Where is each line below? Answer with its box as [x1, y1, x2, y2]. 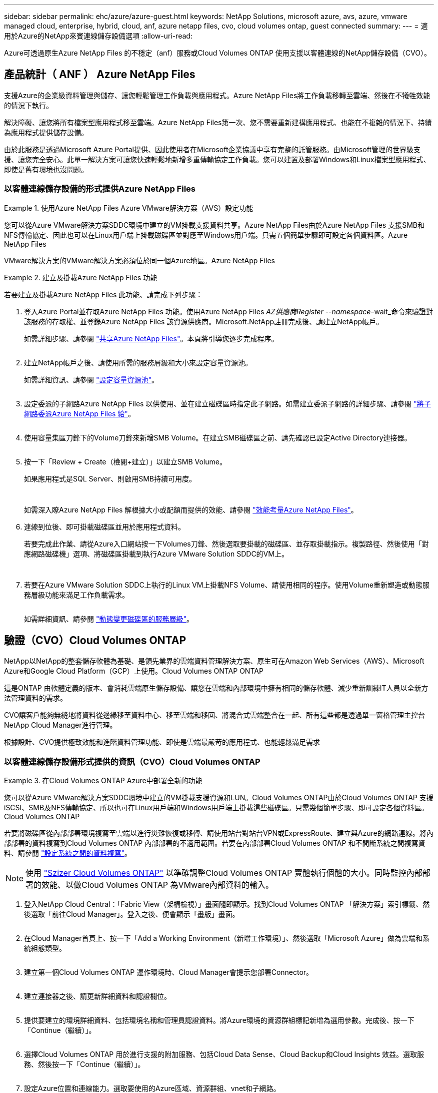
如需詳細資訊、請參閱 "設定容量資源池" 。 [24, 375, 158, 384]
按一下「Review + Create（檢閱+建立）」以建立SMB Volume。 [24, 457, 226, 466]
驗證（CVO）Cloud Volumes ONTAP [4, 634, 186, 647]
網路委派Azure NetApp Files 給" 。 [24, 409, 135, 418]
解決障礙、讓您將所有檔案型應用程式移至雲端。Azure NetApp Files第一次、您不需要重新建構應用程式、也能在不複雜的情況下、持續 [4, 118, 432, 127]
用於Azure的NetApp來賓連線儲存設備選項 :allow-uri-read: [4, 32, 192, 40]
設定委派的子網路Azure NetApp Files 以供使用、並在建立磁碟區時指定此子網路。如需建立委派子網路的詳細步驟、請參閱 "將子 [24, 399, 431, 408]
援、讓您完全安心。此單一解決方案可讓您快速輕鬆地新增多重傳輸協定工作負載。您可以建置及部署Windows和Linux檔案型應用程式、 [4, 155, 430, 164]
